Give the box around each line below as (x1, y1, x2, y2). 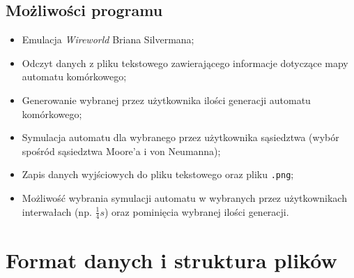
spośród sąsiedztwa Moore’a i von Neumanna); (22, 143, 221, 158)
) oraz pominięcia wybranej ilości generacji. (104, 204, 289, 219)
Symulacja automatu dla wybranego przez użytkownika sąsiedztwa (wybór (22, 130, 339, 145)
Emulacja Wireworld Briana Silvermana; (22, 32, 194, 47)
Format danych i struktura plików (6, 245, 337, 274)
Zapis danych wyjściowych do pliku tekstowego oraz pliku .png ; (22, 167, 294, 182)
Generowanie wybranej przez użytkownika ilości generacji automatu (22, 92, 311, 107)
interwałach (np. (22, 204, 92, 219)
